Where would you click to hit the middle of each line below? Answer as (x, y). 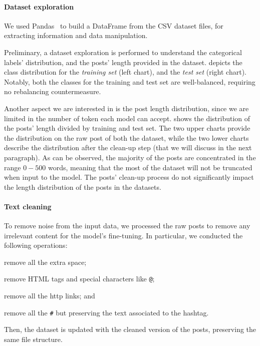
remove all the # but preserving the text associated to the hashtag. (106, 312)
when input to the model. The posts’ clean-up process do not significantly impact (129, 177)
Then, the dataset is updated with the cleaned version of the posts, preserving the (130, 329)
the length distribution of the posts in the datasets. (83, 187)
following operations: (36, 245)
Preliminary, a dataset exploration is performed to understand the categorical (123, 52)
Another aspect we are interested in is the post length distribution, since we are (126, 108)
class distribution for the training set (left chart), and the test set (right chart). (125, 72)
